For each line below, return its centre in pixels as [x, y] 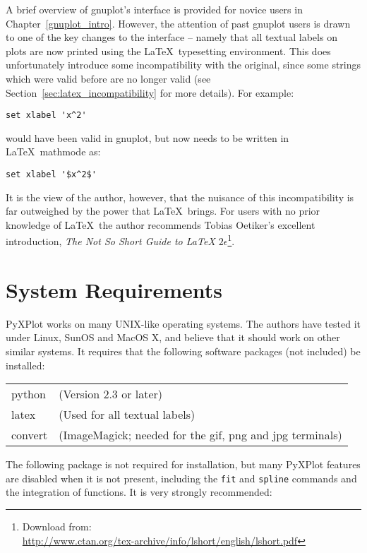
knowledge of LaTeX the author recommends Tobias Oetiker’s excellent [161, 224]
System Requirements [114, 289]
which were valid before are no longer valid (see [108, 78]
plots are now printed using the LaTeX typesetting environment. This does [168, 50]
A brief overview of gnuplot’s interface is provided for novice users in [154, 9]
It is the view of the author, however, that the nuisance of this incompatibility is [180, 197]
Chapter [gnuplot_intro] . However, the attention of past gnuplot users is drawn [178, 23]
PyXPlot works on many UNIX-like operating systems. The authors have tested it [183, 323]
